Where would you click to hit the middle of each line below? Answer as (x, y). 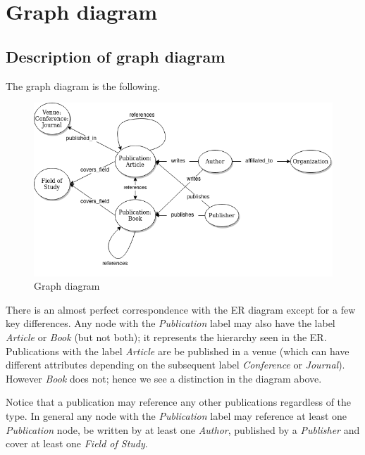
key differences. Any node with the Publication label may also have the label (171, 323)
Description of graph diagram (116, 56)
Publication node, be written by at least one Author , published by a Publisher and (183, 429)
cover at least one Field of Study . (77, 443)
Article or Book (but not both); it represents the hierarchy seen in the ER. (166, 337)
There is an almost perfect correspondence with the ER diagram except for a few (181, 309)
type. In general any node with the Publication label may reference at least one (177, 415)
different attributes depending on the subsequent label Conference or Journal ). (175, 365)
